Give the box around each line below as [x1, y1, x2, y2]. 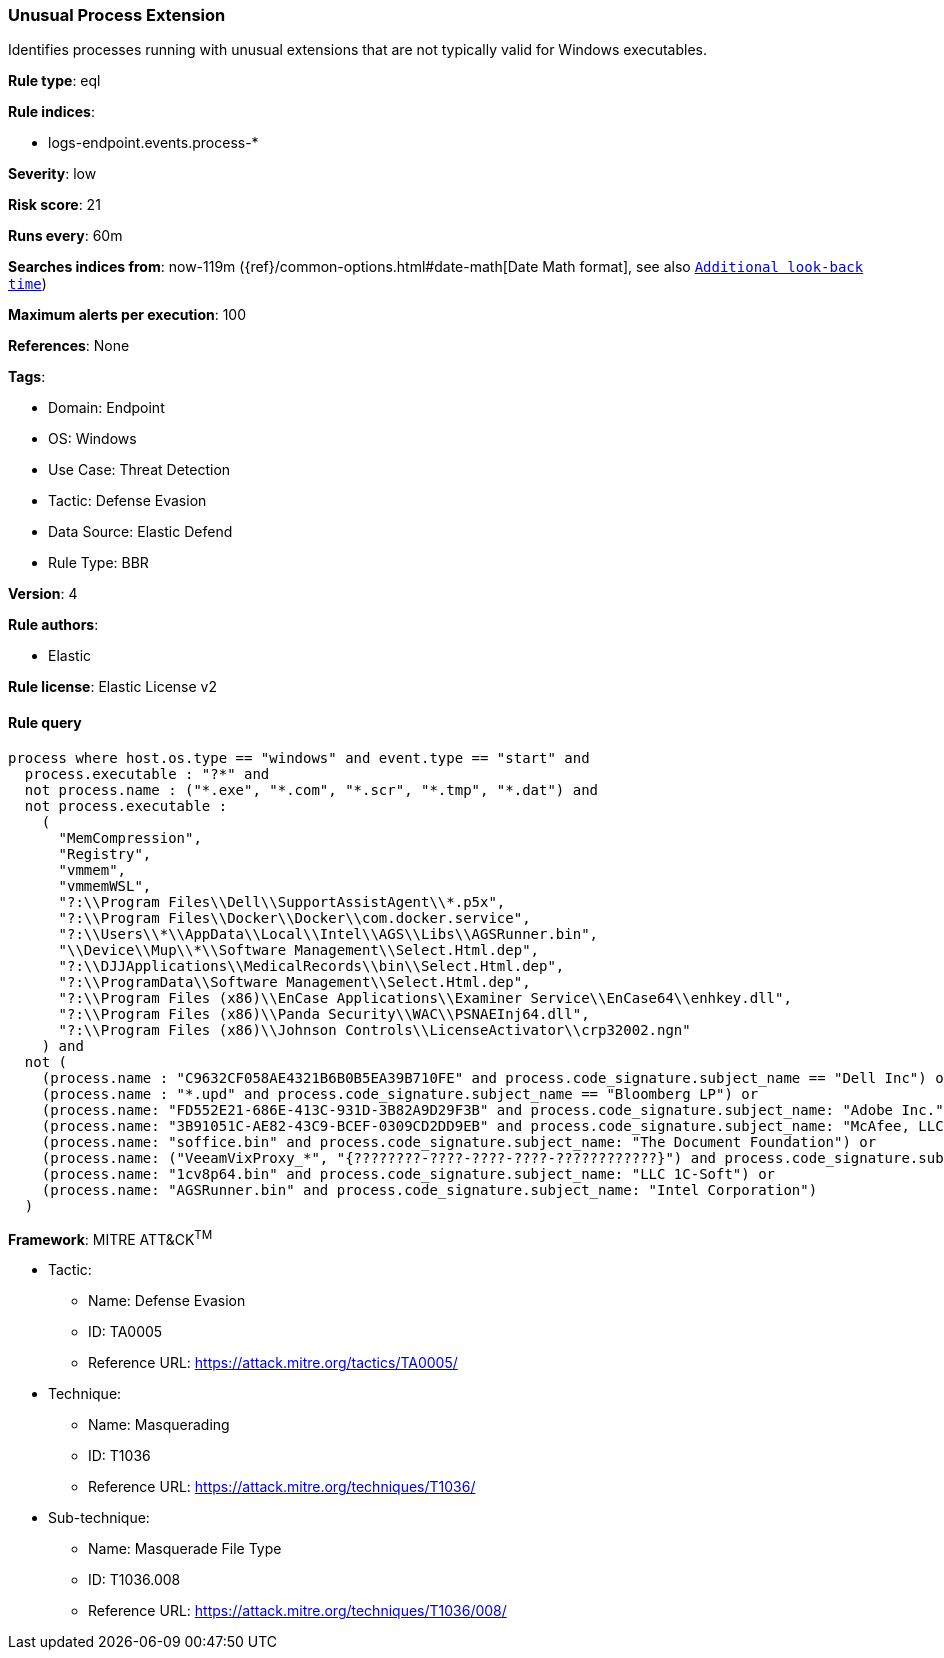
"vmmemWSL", [58, 877, 152, 894]
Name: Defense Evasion [88, 1292, 246, 1310]
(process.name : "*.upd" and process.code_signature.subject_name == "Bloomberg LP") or [41, 1085, 759, 1102]
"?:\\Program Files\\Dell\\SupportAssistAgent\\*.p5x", [58, 893, 506, 910]
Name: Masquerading [88, 1416, 230, 1434]
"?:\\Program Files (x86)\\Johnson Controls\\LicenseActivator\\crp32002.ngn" [58, 1021, 691, 1038]
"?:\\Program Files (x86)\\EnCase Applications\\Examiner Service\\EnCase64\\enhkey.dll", [58, 989, 792, 1006]
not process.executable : [24, 797, 228, 814]
